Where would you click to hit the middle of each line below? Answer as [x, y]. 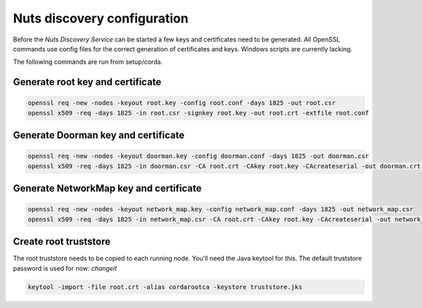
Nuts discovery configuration [101, 18]
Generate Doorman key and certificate [99, 135]
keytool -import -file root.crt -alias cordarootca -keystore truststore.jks [165, 287]
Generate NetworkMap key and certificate [107, 189]
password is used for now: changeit [65, 268]
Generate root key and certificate [87, 82]
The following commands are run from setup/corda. [88, 62]
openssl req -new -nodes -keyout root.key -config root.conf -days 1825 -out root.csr [182, 103]
